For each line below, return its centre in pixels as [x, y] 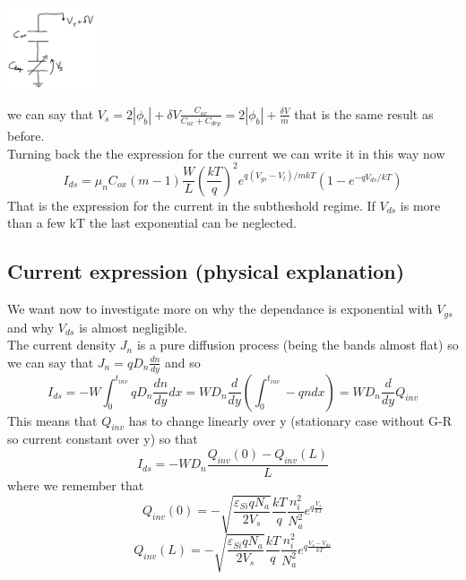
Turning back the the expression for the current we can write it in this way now [226, 153]
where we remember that [76, 485]
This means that [52, 420]
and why [31, 327]
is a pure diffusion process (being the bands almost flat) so [298, 345]
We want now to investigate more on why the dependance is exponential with [220, 309]
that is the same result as [364, 113]
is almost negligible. [133, 327]
